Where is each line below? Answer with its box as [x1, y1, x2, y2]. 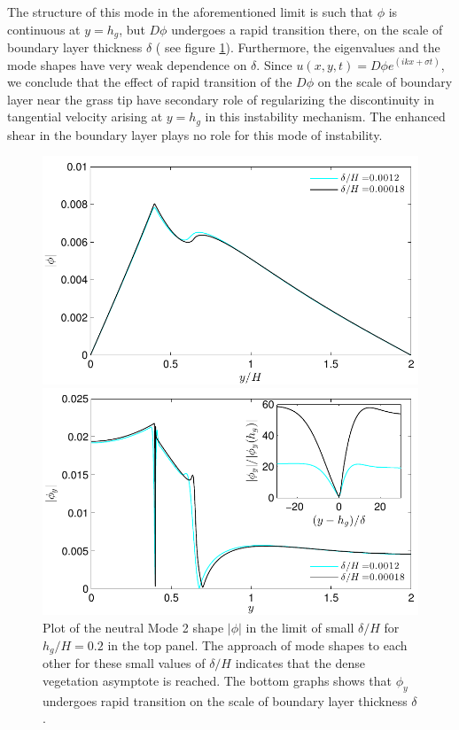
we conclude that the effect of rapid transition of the [7, 73, 292, 91]
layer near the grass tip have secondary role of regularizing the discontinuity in [7, 89, 435, 108]
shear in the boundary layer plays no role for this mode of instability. [7, 125, 383, 144]
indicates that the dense [235, 654, 366, 672]
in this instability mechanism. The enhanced [205, 107, 446, 126]
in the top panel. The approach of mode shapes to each [107, 635, 408, 654]
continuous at [7, 19, 81, 38]
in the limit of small [245, 618, 354, 637]
